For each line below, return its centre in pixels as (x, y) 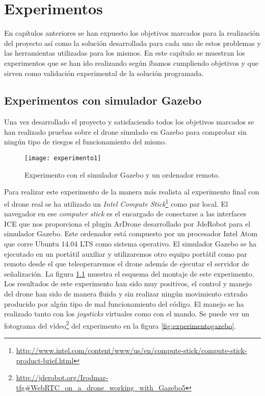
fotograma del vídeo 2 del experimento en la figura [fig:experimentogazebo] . (120, 325)
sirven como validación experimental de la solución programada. (104, 73)
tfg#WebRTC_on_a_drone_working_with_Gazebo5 (101, 387)
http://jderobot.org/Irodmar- (62, 377)
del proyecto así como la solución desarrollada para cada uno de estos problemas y (132, 43)
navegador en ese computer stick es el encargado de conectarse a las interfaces (125, 214)
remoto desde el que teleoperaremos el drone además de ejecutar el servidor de (127, 264)
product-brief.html (45, 360)
